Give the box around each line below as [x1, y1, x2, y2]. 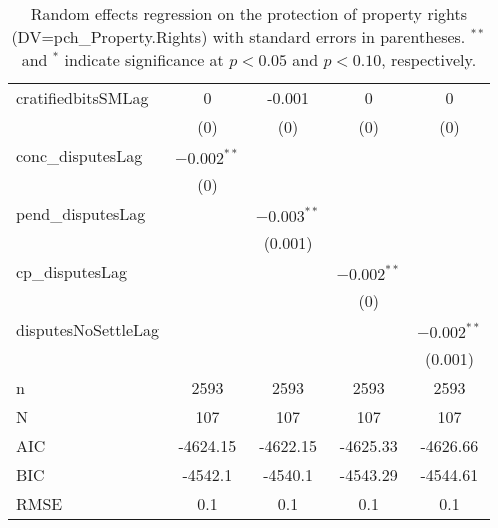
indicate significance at [64, 48, 224, 71]
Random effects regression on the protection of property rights [30, 2, 468, 25]
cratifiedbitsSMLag [16, 86, 149, 109]
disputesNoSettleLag [16, 318, 160, 341]
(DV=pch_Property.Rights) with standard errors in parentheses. [11, 25, 466, 48]
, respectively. [381, 48, 477, 71]
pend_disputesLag [16, 202, 146, 225]
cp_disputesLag [16, 260, 128, 283]
